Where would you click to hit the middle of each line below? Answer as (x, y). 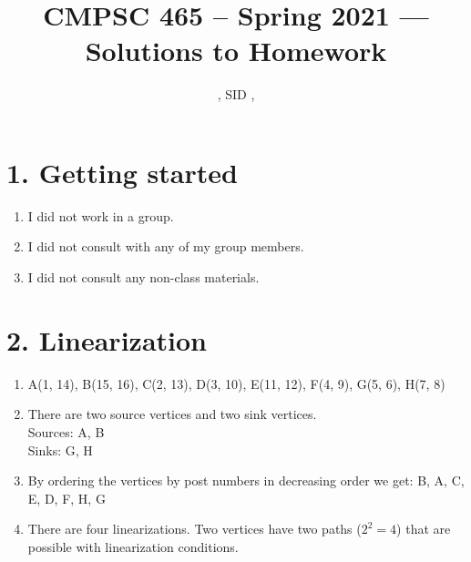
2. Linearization (107, 339)
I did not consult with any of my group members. (166, 246)
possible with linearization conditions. (133, 546)
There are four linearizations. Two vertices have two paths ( (195, 529)
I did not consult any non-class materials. (143, 277)
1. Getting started (122, 172)
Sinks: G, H (60, 450)
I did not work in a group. (101, 215)
